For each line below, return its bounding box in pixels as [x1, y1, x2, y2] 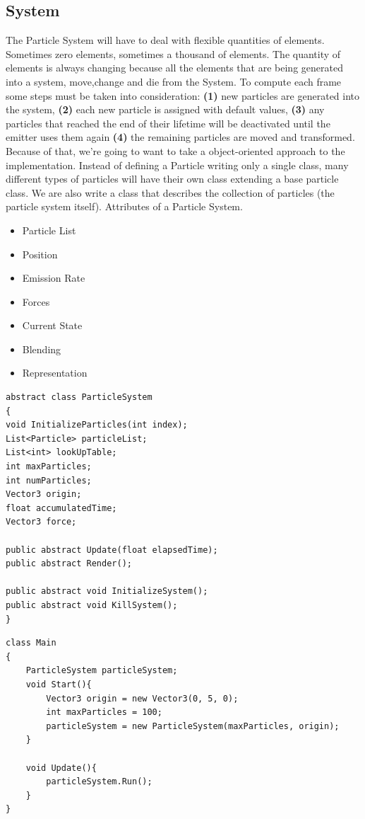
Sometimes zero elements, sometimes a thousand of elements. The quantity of [6, 46, 341, 61]
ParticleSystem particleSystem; [25, 665, 178, 676]
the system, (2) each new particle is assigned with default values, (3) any [6, 102, 325, 117]
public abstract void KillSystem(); [6, 600, 178, 610]
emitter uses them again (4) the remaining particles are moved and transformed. [6, 130, 355, 144]
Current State [22, 318, 83, 333]
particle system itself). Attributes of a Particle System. [6, 199, 243, 214]
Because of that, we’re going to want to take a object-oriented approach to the [6, 143, 345, 158]
